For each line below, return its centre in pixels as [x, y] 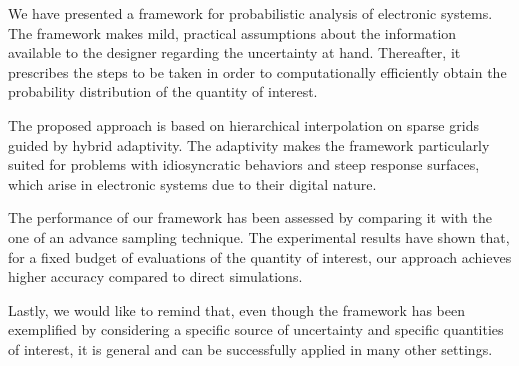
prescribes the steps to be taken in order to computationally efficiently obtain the [257, 71]
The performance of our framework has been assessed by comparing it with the [250, 217]
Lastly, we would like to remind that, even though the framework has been [237, 309]
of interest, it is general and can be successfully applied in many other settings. [250, 348]
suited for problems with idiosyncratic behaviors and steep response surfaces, [244, 164]
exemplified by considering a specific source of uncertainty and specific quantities [256, 329]
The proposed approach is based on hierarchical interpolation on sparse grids [243, 124]
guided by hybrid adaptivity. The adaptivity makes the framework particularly [249, 144]
